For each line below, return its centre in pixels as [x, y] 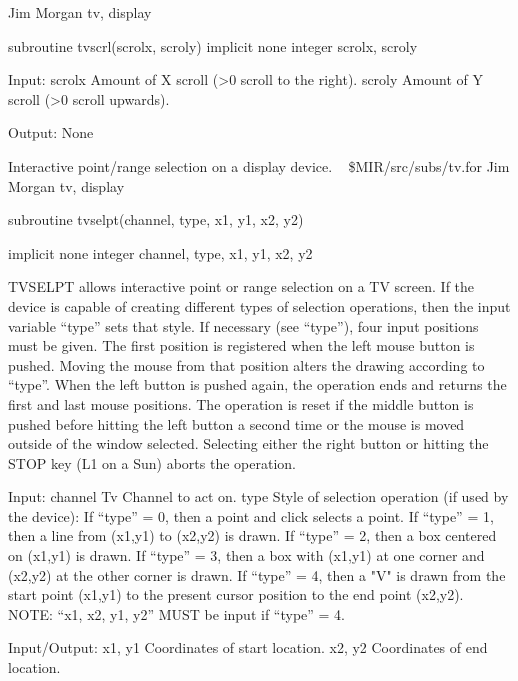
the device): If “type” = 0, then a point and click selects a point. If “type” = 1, [251, 515]
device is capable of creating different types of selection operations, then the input [259, 305]
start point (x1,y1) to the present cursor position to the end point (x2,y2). [236, 594]
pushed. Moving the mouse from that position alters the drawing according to [246, 364]
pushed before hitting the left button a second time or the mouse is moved [236, 423]
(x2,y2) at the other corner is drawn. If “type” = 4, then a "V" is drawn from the [257, 574]
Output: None [51, 132]
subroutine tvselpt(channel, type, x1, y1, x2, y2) [156, 219]
